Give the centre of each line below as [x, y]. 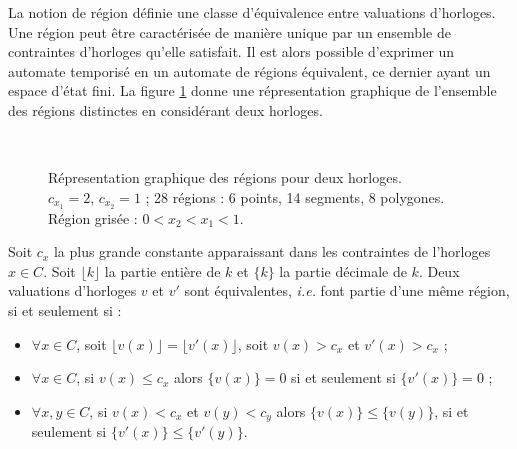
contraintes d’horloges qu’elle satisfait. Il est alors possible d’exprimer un [231, 51]
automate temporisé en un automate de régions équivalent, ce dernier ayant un [249, 70]
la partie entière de [162, 270]
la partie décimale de [343, 270]
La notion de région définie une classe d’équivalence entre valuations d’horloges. [252, 12]
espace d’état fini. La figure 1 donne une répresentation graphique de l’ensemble [252, 90]
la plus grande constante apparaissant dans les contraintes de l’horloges [272, 251]
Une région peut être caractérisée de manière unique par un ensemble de [229, 31]
